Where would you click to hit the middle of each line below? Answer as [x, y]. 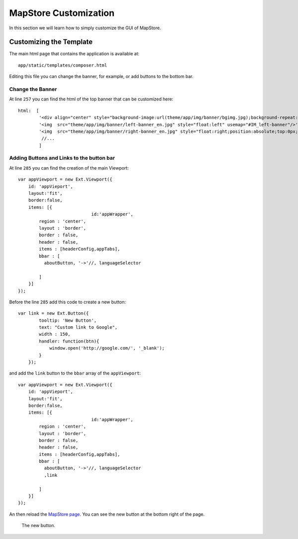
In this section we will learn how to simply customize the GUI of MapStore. [85, 28]
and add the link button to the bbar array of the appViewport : [75, 373]
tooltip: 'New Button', [68, 320]
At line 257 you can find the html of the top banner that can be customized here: [91, 99]
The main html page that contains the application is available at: [74, 54]
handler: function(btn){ [69, 341]
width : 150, [55, 334]
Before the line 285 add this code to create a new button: [68, 302]
